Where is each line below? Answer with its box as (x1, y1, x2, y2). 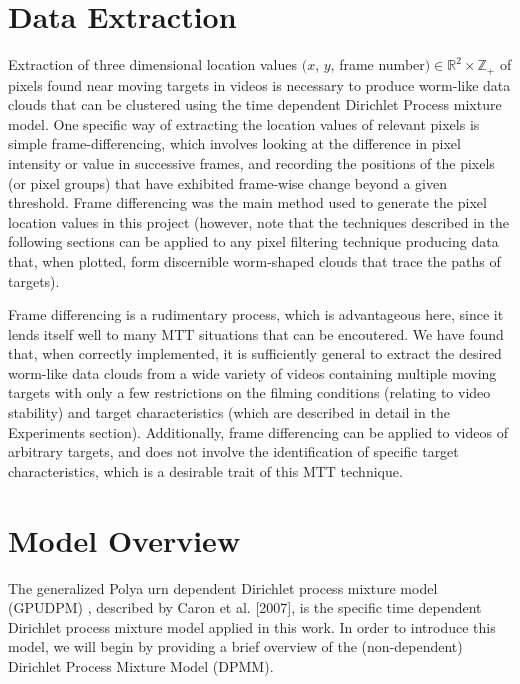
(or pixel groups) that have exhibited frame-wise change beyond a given (8, 172, 447, 193)
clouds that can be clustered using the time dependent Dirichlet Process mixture (8, 94, 502, 115)
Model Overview (8, 519, 241, 560)
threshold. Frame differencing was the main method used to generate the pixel (8, 192, 487, 213)
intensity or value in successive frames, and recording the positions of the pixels (8, 152, 495, 173)
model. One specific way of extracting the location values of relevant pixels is (8, 113, 480, 134)
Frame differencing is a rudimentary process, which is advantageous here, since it (8, 304, 504, 325)
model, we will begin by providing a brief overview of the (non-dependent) (8, 636, 463, 657)
